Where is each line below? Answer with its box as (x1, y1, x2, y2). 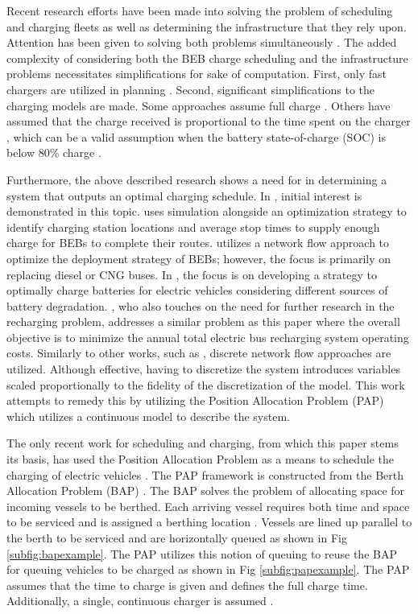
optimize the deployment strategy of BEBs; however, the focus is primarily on (6, 249, 391, 266)
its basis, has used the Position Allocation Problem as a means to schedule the (6, 451, 394, 468)
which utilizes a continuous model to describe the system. (6, 407, 290, 424)
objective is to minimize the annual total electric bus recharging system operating (6, 328, 409, 345)
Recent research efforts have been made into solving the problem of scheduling (6, 2, 393, 19)
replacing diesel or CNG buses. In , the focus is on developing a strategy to (6, 266, 377, 282)
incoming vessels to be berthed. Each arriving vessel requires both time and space (6, 497, 410, 514)
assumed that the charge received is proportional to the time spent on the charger (6, 113, 411, 130)
